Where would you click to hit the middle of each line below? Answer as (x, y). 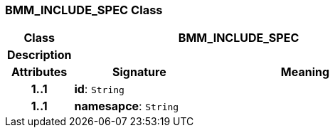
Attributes (39, 72)
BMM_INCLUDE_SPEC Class (84, 10)
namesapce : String (127, 106)
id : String (99, 89)
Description (39, 55)
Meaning (305, 72)
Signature (139, 72)
